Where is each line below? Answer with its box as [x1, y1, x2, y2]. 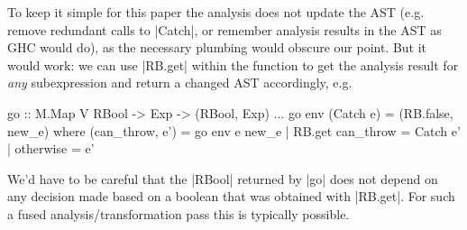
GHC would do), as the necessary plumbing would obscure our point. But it [7, 38, 427, 57]
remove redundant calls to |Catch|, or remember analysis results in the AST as [7, 20, 442, 39]
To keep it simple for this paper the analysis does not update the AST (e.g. [7, 3, 425, 21]
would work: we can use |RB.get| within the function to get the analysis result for [7, 55, 459, 74]
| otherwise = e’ [7, 139, 95, 158]
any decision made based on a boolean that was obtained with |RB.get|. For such [7, 187, 455, 206]
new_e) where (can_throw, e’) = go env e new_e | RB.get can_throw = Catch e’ [7, 121, 461, 140]
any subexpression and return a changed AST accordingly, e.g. [7, 73, 353, 92]
